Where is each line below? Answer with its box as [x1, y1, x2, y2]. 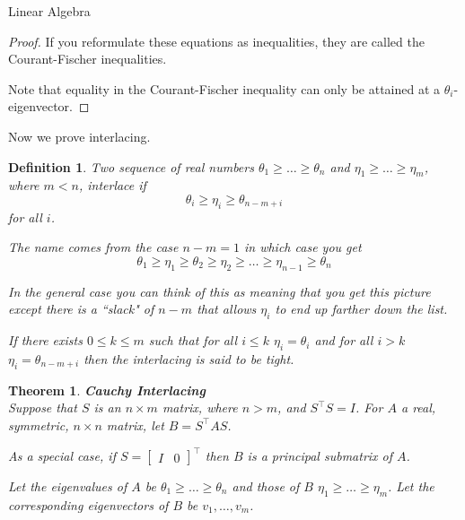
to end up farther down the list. [275, 299, 448, 318]
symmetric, [8, 415, 69, 434]
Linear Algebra [8, 2, 91, 20]
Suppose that [8, 398, 77, 417]
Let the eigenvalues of [8, 477, 127, 495]
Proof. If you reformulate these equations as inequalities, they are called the [8, 31, 425, 50]
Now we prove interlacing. [8, 126, 151, 145]
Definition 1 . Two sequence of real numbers [8, 157, 254, 176]
